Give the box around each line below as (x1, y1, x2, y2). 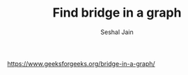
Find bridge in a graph (52, 5, 182, 21)
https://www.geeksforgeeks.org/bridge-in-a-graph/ (7, 59, 155, 67)
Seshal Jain (100, 28, 134, 36)
